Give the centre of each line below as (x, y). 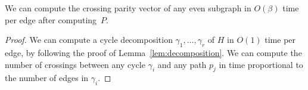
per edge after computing (51, 19)
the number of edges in (47, 78)
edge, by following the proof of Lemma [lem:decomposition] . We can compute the (153, 52)
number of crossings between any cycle (75, 64)
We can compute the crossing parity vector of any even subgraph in (128, 8)
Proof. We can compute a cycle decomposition (89, 40)
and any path (182, 64)
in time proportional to (261, 64)
